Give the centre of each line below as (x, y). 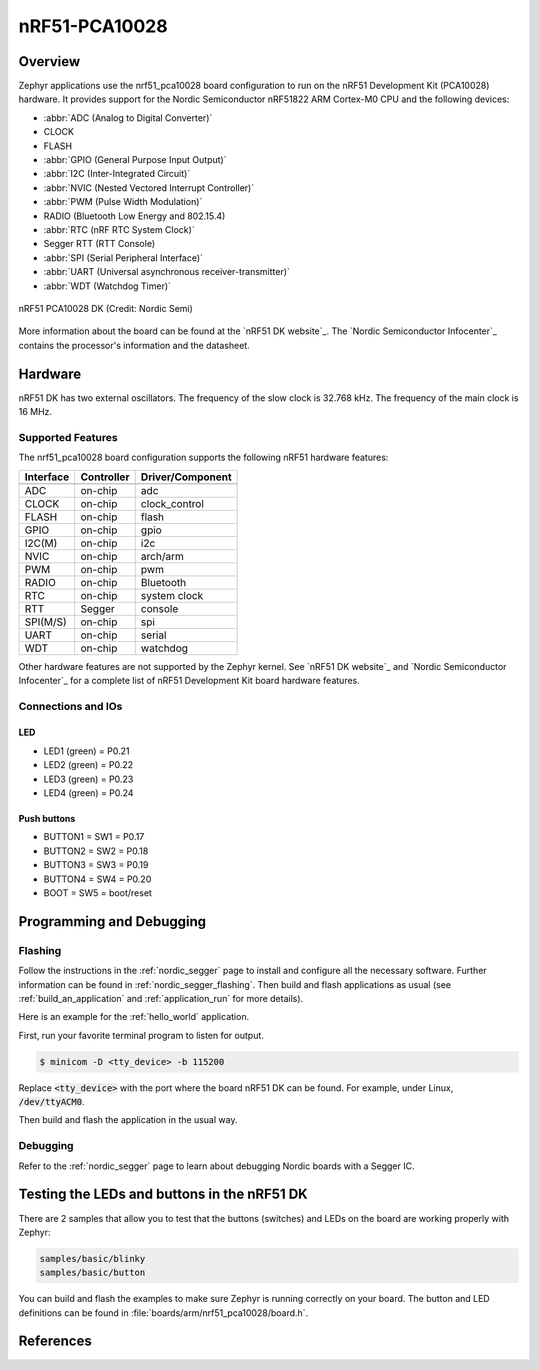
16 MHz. (35, 411)
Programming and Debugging (112, 921)
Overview (49, 61)
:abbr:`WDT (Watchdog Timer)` (107, 286)
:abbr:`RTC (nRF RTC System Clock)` (119, 229)
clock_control (172, 503)
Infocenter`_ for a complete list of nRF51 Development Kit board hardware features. (189, 680)
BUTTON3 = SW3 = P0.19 (96, 865)
